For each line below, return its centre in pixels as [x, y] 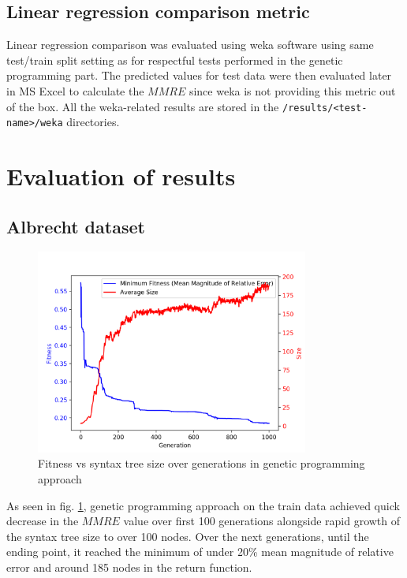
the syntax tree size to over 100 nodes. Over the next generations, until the [188, 536]
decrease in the [43, 521]
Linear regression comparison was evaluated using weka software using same [190, 45]
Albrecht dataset [76, 226]
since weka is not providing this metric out [292, 90]
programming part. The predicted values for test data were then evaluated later [199, 75]
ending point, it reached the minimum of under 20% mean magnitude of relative [200, 552]
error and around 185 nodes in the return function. [129, 567]
